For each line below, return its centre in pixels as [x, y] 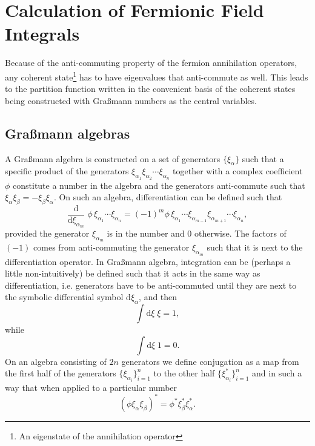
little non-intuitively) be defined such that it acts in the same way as [133, 273]
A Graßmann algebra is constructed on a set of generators [113, 158]
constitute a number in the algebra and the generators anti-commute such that [159, 185]
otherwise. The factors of [240, 233]
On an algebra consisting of [56, 361]
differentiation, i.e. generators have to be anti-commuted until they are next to [151, 285]
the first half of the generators [61, 373]
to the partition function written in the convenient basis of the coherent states [150, 89]
